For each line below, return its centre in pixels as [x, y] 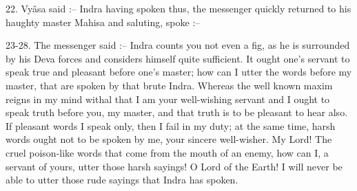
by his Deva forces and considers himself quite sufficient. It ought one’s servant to [178, 58]
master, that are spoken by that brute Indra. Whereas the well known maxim [169, 85]
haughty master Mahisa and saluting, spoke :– [103, 22]
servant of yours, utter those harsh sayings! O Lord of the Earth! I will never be [174, 166]
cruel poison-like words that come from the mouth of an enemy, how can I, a [167, 152]
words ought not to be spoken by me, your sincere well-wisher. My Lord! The [169, 139]
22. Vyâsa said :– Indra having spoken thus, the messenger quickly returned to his [178, 8]
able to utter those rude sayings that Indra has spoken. [122, 180]
